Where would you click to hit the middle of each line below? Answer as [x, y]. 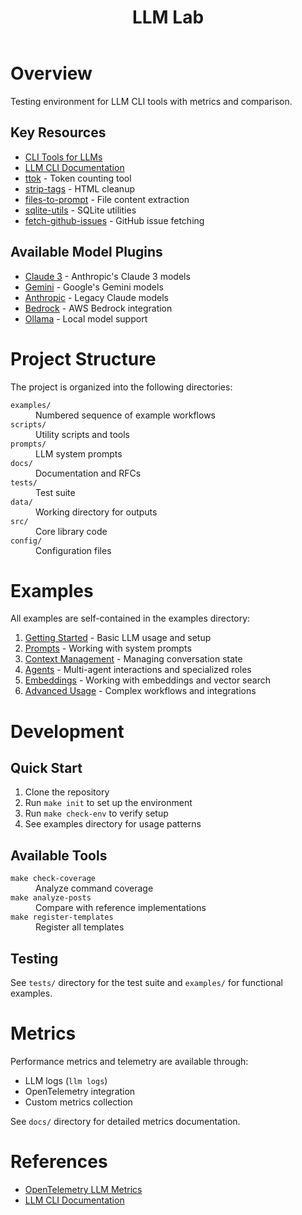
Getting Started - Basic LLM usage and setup [118, 638]
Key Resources [58, 132]
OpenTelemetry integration [80, 1091]
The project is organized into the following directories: [121, 387]
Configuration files [73, 550]
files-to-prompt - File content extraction [107, 199]
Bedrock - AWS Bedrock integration [98, 308]
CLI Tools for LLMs [63, 157]
